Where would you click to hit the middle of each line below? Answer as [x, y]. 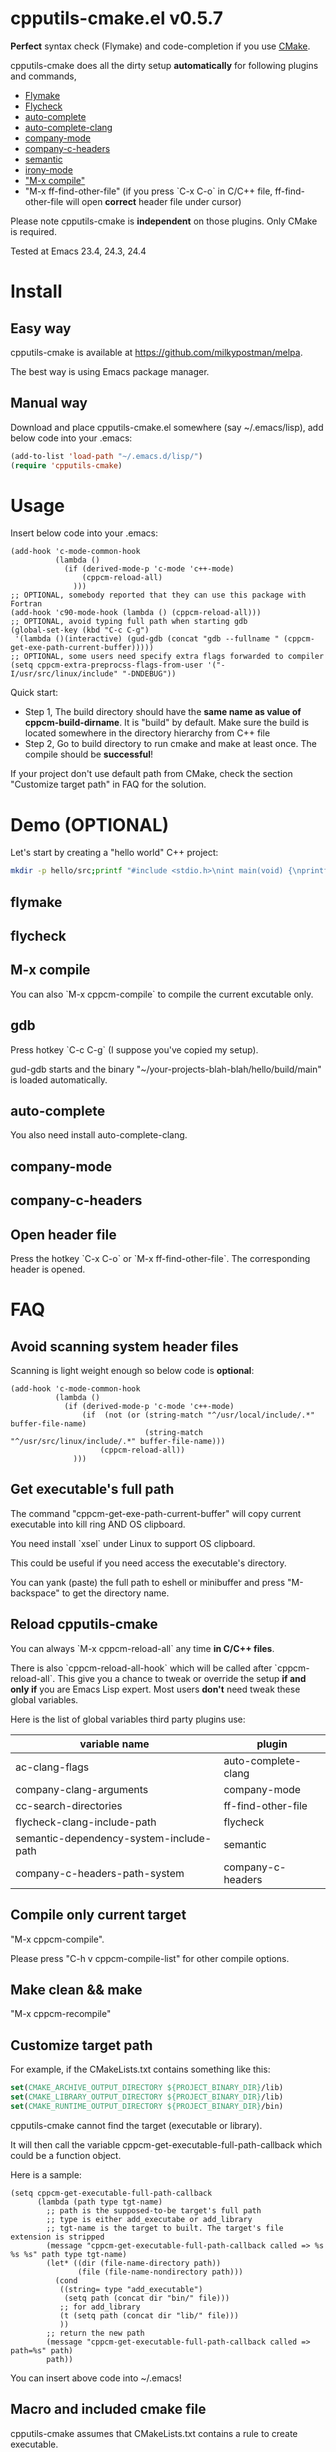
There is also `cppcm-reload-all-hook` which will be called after [141, 1668]
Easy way [41, 328]
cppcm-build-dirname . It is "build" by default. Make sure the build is [167, 723]
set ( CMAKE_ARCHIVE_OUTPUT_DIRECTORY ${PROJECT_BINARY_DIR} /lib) [147, 2088]
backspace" [35, 1593]
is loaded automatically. [59, 1079]
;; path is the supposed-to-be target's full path [154, 2210]
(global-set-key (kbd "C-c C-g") [80, 630]
